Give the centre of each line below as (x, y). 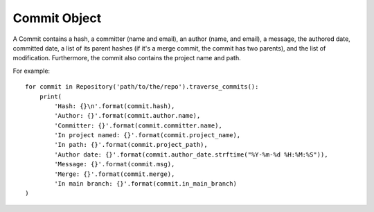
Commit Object (57, 18)
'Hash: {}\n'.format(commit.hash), (115, 106)
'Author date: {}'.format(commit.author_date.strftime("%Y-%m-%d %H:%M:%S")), (191, 154)
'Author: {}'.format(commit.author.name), (127, 116)
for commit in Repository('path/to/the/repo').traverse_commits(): (142, 87)
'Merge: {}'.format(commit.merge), (115, 174)
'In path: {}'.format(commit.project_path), (131, 145)
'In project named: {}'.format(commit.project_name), (148, 135)
